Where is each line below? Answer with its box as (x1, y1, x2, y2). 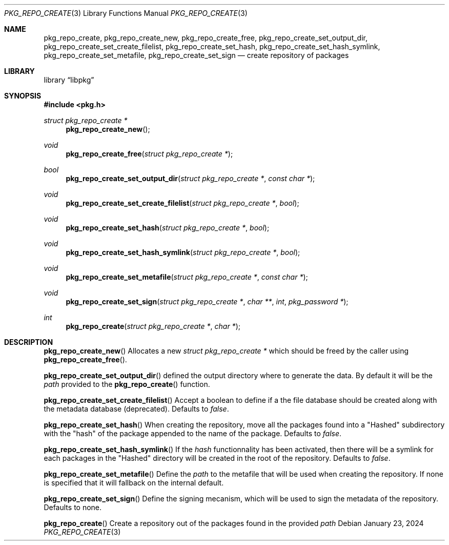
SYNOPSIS (4, 91, 42, 100)
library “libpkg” (44, 75, 94, 84)
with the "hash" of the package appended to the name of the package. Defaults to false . (44, 429, 342, 438)
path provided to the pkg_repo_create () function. (44, 380, 210, 388)
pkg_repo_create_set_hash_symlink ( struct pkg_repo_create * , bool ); (66, 248, 300, 257)
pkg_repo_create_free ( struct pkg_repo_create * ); (66, 149, 233, 158)
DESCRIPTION (4, 338, 53, 346)
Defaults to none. (44, 503, 102, 512)
